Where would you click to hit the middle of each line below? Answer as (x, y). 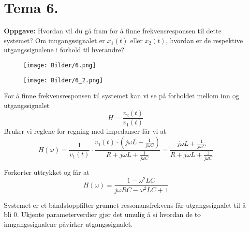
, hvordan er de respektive (204, 40)
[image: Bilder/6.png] (60, 65)
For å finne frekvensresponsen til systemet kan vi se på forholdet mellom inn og (122, 96)
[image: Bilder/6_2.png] (63, 80)
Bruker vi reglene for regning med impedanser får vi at (85, 131)
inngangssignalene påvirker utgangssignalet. (68, 224)
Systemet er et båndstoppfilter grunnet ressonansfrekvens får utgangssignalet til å (125, 205)
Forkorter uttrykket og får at (47, 172)
